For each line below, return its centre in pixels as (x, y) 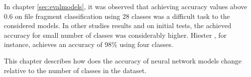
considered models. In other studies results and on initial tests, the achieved (118, 25)
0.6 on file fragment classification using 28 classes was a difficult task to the (117, 16)
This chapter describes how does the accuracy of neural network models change (123, 60)
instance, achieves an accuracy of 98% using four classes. (89, 44)
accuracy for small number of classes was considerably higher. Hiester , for (115, 35)
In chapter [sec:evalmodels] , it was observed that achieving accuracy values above (126, 6)
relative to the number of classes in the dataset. (75, 70)
